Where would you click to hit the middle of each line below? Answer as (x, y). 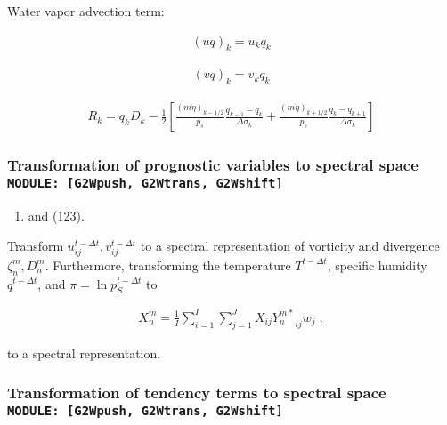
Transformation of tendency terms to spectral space (197, 393)
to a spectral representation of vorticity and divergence (290, 245)
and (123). (56, 215)
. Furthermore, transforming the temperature (168, 265)
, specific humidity (377, 265)
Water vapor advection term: (86, 11)
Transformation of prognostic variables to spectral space (213, 165)
